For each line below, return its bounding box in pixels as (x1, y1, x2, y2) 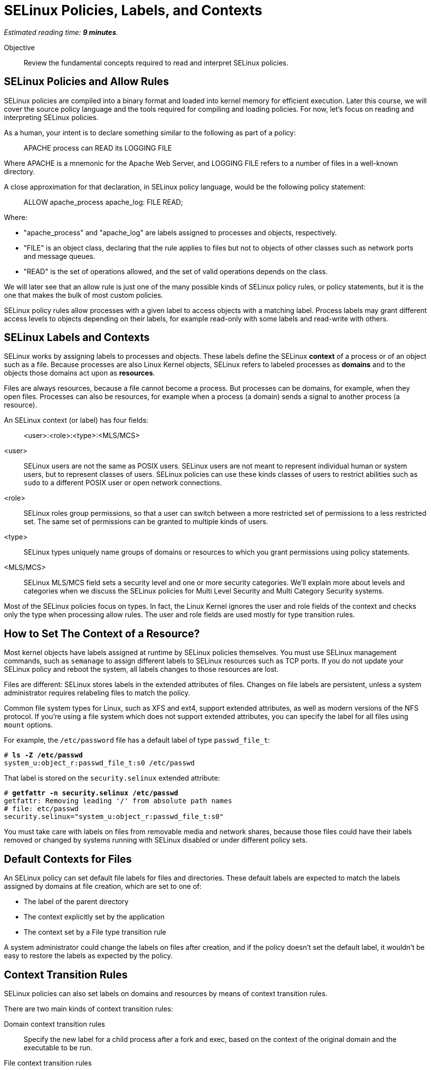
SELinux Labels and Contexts (4, 331, 150, 344)
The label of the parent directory (24, 897, 129, 906)
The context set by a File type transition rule (24, 928, 166, 937)
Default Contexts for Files (4, 852, 132, 865)
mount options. (4, 721, 53, 729)
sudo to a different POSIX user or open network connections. (24, 478, 222, 487)
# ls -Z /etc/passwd (4, 751, 83, 759)
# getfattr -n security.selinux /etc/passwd (4, 789, 179, 797)
